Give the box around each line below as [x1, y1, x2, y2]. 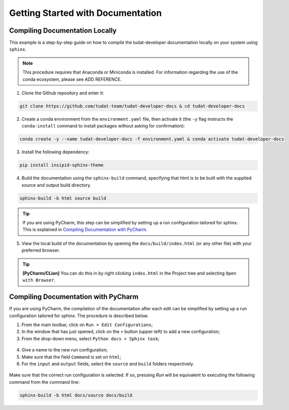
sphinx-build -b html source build [19, 195, 106, 201]
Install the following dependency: [21, 149, 89, 155]
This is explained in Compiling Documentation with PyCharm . [22, 226, 147, 233]
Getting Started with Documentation [9, 7, 162, 18]
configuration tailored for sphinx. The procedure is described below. [9, 313, 149, 319]
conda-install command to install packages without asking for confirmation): [21, 123, 185, 129]
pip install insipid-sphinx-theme [19, 162, 104, 168]
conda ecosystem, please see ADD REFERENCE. [22, 76, 122, 82]
